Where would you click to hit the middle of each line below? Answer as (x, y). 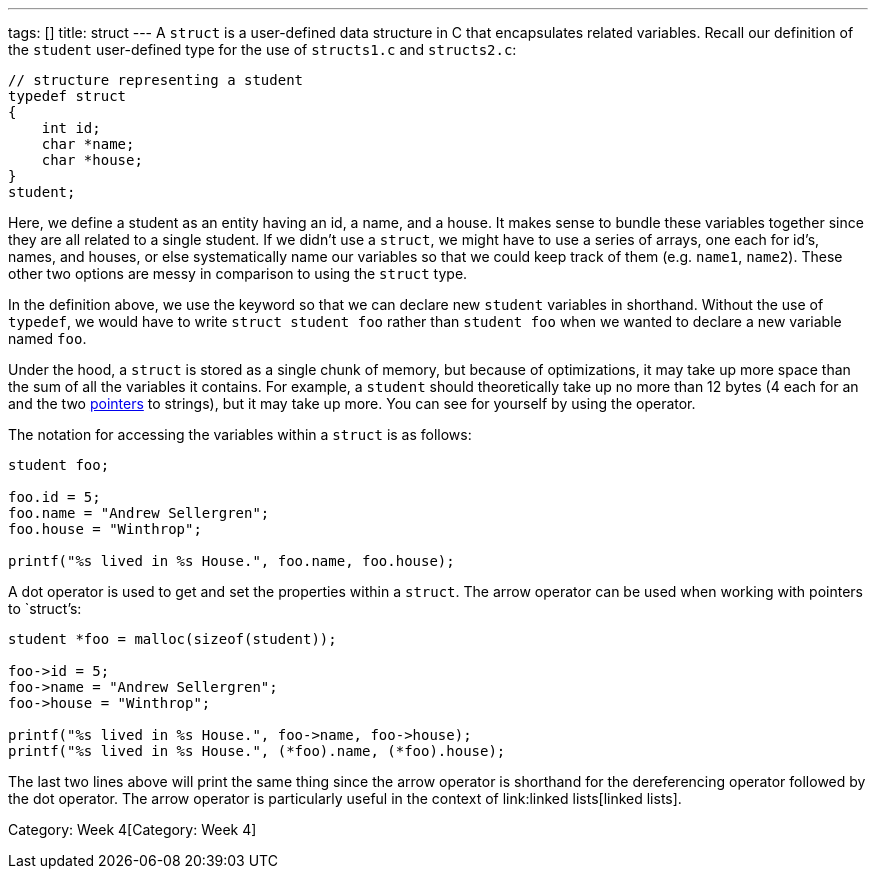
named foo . (47, 338)
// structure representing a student (156, 80)
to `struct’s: (45, 608)
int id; (71, 128)
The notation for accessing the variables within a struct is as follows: (240, 434)
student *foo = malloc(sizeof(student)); (172, 639)
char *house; (92, 160)
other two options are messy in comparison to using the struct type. (238, 273)
